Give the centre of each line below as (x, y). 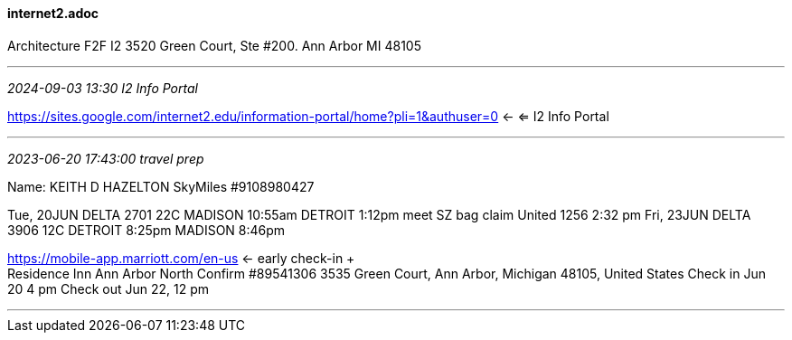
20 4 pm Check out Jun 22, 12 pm (108, 288)
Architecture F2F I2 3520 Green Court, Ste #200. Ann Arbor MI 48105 (214, 45)
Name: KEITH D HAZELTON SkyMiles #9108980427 (161, 186)
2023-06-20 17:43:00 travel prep (106, 158)
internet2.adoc (53, 13)
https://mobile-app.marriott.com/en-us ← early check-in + (181, 258)
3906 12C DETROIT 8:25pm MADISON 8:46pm (146, 230)
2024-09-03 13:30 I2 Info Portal (103, 88)
